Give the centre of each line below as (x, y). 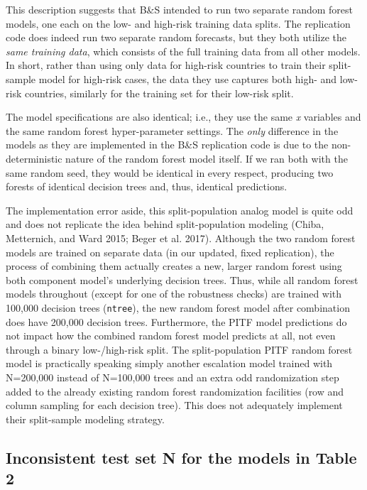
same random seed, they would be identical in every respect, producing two (170, 172)
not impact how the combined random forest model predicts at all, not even (171, 336)
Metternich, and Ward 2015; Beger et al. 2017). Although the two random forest (181, 238)
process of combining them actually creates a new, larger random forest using (174, 266)
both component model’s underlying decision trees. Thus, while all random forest (182, 279)
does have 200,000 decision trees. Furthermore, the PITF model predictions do (176, 321)
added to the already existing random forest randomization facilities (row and (175, 391)
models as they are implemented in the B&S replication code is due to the (167, 145)
